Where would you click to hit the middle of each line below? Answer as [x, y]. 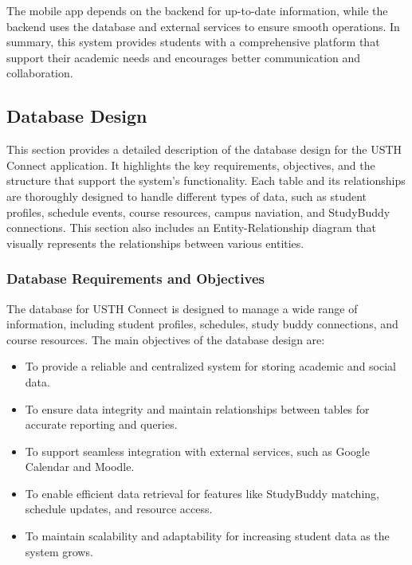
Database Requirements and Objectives [136, 279]
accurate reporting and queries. [101, 424]
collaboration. [40, 73]
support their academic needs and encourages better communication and [184, 57]
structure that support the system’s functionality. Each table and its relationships [206, 180]
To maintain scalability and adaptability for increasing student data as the [207, 536]
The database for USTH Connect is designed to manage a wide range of [182, 308]
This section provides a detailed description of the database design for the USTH [204, 149]
